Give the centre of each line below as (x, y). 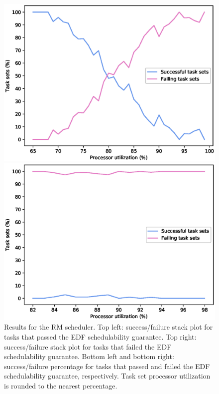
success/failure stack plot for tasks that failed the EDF (88, 346)
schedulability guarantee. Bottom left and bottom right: (89, 356)
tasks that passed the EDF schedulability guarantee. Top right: (100, 336)
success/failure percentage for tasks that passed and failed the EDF (107, 366)
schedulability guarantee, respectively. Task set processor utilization (107, 376)
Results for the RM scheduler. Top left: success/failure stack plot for (109, 327)
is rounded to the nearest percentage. (61, 385)
